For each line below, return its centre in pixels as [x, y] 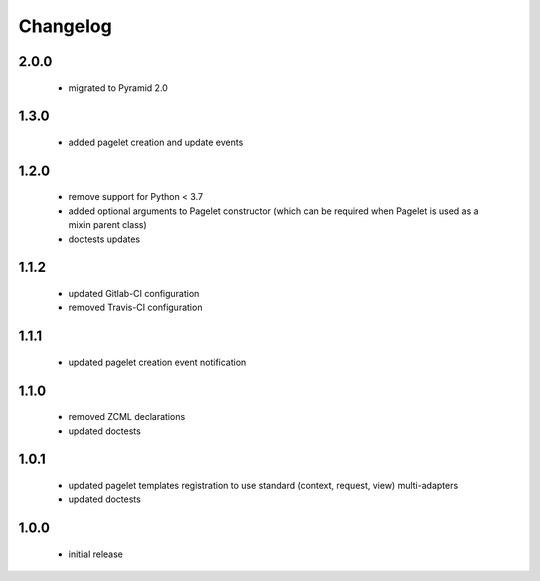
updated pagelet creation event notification [157, 362]
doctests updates [104, 239]
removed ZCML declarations [127, 417]
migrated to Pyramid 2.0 [118, 87]
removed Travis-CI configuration [135, 307]
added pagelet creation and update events [156, 142]
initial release [96, 554]
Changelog [65, 26]
